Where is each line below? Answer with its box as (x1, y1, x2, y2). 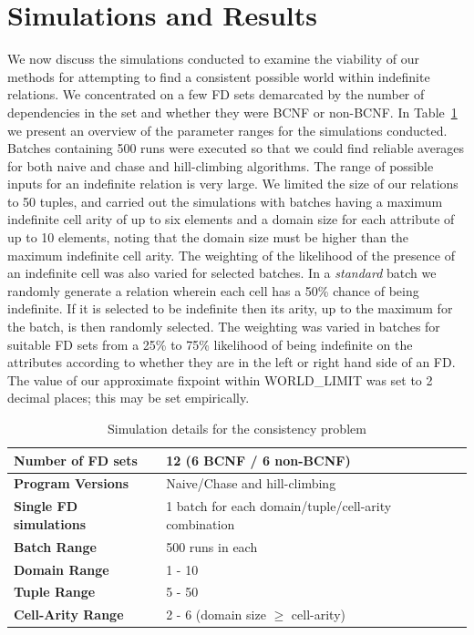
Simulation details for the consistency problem (108, 419, 366, 437)
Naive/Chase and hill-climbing (166, 474, 336, 493)
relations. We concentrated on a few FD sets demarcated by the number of (7, 85, 425, 104)
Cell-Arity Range (14, 605, 124, 624)
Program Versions (14, 474, 129, 493)
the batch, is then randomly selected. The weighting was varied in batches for (7, 317, 440, 336)
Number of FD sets (14, 450, 138, 469)
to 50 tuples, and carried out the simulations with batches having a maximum (7, 191, 443, 210)
